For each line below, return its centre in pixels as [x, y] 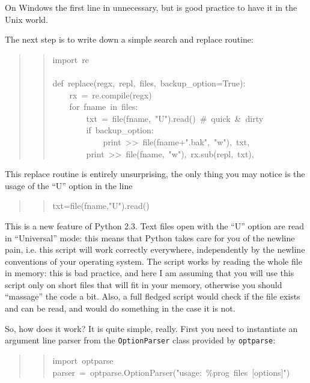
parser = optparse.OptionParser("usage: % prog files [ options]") [171, 372]
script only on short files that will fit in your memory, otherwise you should [144, 284]
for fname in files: [104, 107]
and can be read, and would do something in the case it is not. [120, 308]
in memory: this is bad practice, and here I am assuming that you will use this [150, 273]
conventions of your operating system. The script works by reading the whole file [153, 261]
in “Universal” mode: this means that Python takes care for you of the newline [150, 237]
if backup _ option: [120, 130]
